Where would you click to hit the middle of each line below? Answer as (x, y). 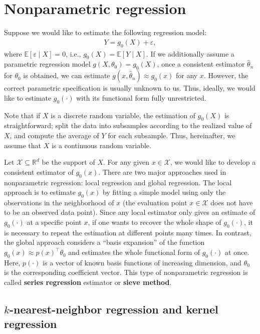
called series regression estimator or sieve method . (88, 282)
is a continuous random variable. (101, 145)
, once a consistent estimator (201, 64)
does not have (232, 202)
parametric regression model (47, 64)
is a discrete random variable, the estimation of (123, 115)
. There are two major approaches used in (162, 172)
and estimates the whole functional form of (134, 252)
